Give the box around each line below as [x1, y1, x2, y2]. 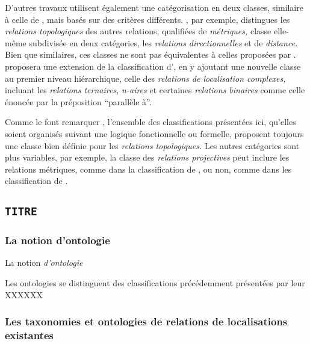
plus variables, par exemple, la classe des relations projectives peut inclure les [5, 151, 290, 164]
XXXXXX [5, 288, 43, 301]
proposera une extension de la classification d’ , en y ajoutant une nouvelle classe [5, 60, 301, 72]
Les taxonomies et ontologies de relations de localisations [5, 314, 288, 329]
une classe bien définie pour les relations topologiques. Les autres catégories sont [5, 139, 300, 152]
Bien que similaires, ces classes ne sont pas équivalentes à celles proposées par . [5, 48, 296, 61]
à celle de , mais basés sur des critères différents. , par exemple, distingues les [5, 13, 290, 25]
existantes [5, 328, 54, 343]
